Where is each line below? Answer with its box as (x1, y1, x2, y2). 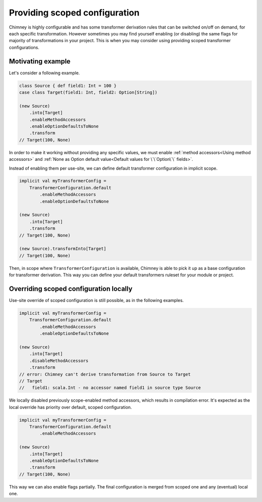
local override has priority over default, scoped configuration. (9, 404, 132, 410)
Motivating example (9, 57, 71, 65)
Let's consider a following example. (9, 70, 80, 76)
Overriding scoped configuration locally (9, 284, 133, 293)
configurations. (9, 44, 40, 50)
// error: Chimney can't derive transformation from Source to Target (19, 371, 191, 377)
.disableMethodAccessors (29, 358, 89, 363)
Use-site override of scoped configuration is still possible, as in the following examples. (9, 298, 184, 303)
